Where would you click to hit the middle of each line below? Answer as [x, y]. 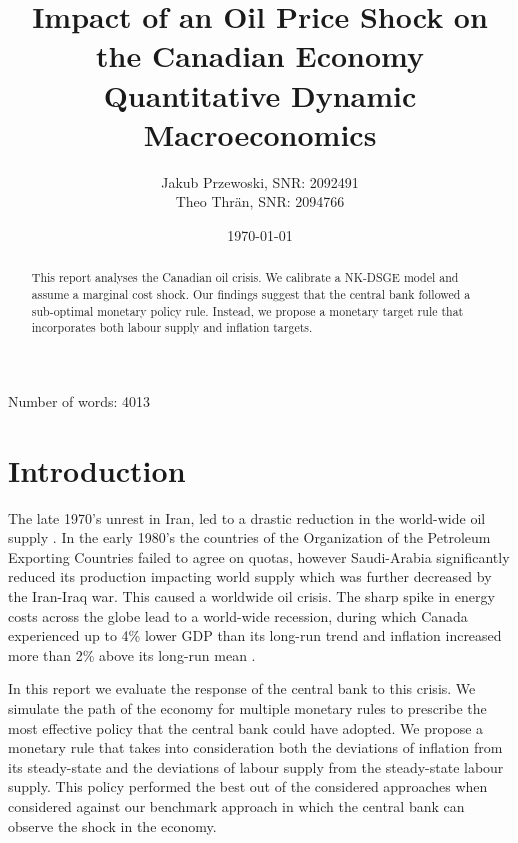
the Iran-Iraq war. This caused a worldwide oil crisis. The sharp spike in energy [251, 595]
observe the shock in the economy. [112, 825]
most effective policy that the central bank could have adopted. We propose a [246, 727]
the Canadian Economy [260, 55]
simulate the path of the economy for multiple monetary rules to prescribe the [247, 707]
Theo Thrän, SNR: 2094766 [260, 201]
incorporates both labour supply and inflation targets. [172, 327]
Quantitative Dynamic [260, 94]
